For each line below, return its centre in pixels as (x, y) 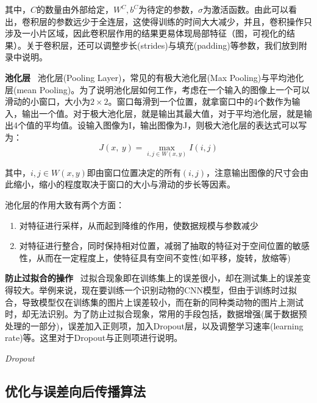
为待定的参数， (169, 9)
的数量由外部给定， (75, 9)
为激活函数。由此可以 (246, 9)
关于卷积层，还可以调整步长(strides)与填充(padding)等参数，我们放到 (162, 45)
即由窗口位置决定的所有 (134, 172)
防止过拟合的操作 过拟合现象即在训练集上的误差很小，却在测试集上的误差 (154, 278)
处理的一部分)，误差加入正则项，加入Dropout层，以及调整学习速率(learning (154, 325)
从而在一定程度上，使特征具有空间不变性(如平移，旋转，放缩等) (163, 257)
